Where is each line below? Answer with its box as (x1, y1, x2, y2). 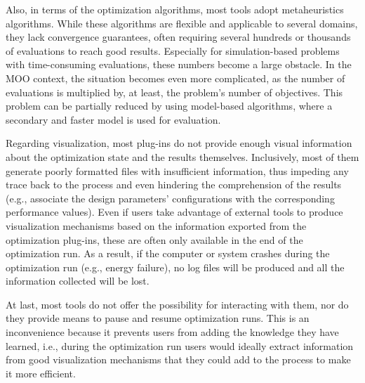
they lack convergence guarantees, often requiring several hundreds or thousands (6, 30, 351, 44)
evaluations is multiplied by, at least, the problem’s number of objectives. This (6, 84, 343, 99)
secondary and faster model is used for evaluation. (6, 112, 221, 126)
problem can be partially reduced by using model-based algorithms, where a (6, 98, 333, 113)
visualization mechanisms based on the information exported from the (6, 218, 307, 233)
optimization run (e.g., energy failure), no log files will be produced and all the (6, 259, 345, 274)
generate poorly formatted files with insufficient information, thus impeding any (6, 163, 349, 178)
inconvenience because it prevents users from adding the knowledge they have (6, 325, 339, 339)
